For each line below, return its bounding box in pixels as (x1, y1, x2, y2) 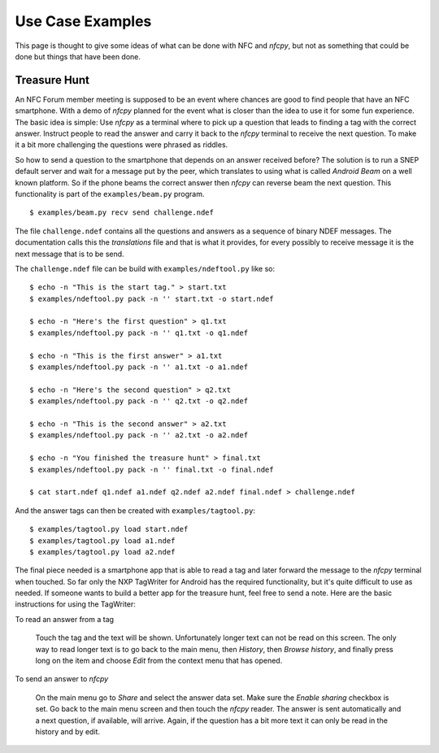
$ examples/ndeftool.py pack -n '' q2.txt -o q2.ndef (29, 397, 248, 406)
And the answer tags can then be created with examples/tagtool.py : (15, 505, 256, 516)
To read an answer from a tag (15, 614, 114, 624)
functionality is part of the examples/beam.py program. (15, 189, 205, 198)
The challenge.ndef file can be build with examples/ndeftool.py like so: (15, 263, 276, 273)
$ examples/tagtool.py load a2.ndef (29, 547, 176, 556)
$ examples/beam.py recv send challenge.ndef (29, 208, 215, 217)
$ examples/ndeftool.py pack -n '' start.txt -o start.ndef (29, 294, 274, 303)
